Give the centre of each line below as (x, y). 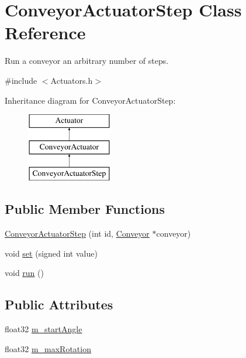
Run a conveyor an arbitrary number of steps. (87, 61)
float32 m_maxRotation (48, 348)
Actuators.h (72, 80)
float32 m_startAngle (44, 329)
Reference (45, 33)
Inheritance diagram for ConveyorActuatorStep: (90, 100)
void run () (24, 273)
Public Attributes (59, 304)
